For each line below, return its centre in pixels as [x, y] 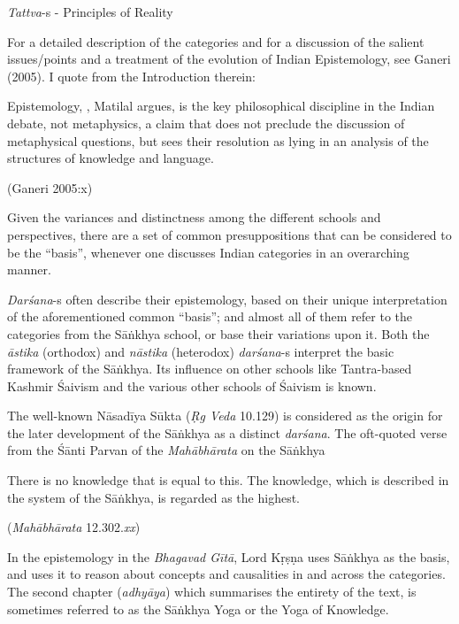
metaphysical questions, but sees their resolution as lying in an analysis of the [218, 140]
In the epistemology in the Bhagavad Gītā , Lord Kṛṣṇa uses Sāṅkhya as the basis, [229, 556]
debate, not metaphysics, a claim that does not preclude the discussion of [206, 123]
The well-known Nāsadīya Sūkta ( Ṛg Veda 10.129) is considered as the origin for [225, 416]
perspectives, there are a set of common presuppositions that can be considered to [229, 234]
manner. [29, 270]
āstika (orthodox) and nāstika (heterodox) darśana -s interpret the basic [201, 351]
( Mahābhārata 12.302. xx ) [74, 527]
